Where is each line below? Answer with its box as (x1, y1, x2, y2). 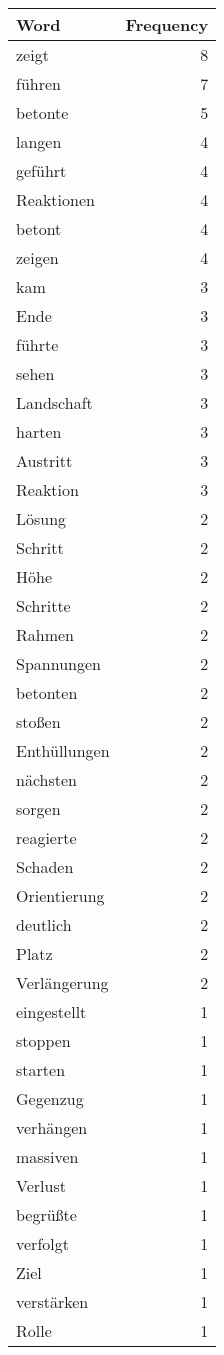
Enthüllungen (16, 739, 110, 762)
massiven (16, 1145, 79, 1168)
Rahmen (16, 623, 75, 646)
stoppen (16, 1029, 71, 1052)
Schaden (16, 855, 74, 878)
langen (16, 130, 62, 153)
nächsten (16, 768, 77, 791)
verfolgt (16, 1232, 69, 1255)
